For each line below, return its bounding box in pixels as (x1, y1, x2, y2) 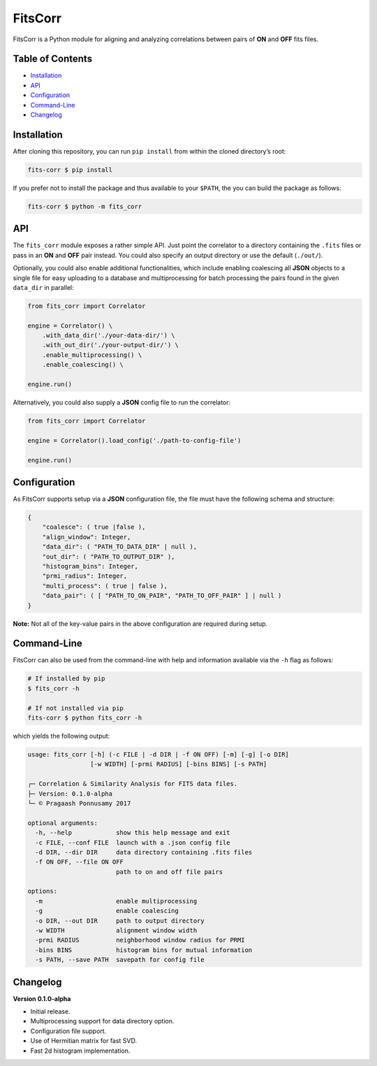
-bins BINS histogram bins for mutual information (35, 946, 253, 954)
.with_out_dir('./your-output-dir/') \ (42, 341, 179, 349)
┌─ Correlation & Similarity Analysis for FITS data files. (27, 780, 238, 788)
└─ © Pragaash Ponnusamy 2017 (27, 799, 131, 807)
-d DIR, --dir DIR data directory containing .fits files (35, 848, 253, 856)
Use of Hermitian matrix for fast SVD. (30, 1037, 138, 1045)
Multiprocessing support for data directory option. (30, 1017, 175, 1025)
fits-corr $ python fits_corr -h (27, 714, 142, 722)
